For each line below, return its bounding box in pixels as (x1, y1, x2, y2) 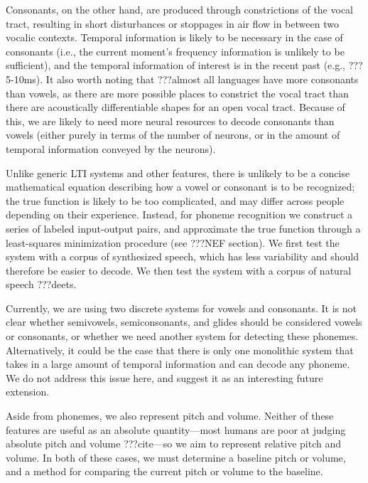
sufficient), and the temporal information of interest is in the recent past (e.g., (6, 58, 346, 73)
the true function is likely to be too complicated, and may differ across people (6, 193, 345, 208)
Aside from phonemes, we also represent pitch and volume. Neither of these (6, 408, 334, 423)
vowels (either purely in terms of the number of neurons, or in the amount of (6, 127, 340, 142)
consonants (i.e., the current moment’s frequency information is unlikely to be (6, 43, 345, 58)
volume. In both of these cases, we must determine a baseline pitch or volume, (6, 450, 346, 465)
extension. (6, 384, 50, 399)
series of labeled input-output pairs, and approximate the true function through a (6, 221, 361, 235)
